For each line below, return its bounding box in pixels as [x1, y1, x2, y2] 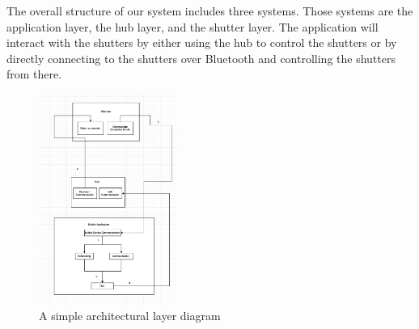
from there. [6, 65, 62, 82]
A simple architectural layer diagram [39, 307, 221, 324]
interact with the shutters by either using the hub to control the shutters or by [6, 34, 397, 51]
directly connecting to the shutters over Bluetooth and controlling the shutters [6, 49, 396, 66]
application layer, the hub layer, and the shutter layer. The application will [6, 18, 379, 35]
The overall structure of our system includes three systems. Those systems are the [6, 2, 413, 19]
